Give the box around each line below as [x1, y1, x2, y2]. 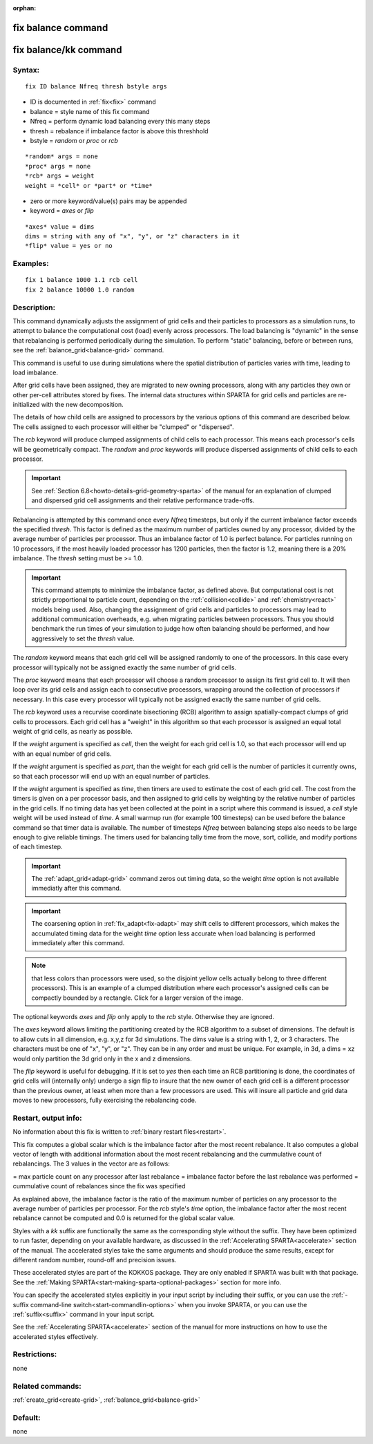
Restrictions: [12, 1349, 57, 1359]
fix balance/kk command [12, 44, 122, 55]
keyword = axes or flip [30, 207, 94, 215]
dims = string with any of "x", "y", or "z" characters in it [25, 232, 240, 240]
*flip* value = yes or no [25, 242, 113, 250]
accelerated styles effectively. [12, 1332, 99, 1340]
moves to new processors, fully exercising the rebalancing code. [12, 1096, 197, 1105]
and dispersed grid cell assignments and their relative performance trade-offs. [31, 496, 255, 504]
